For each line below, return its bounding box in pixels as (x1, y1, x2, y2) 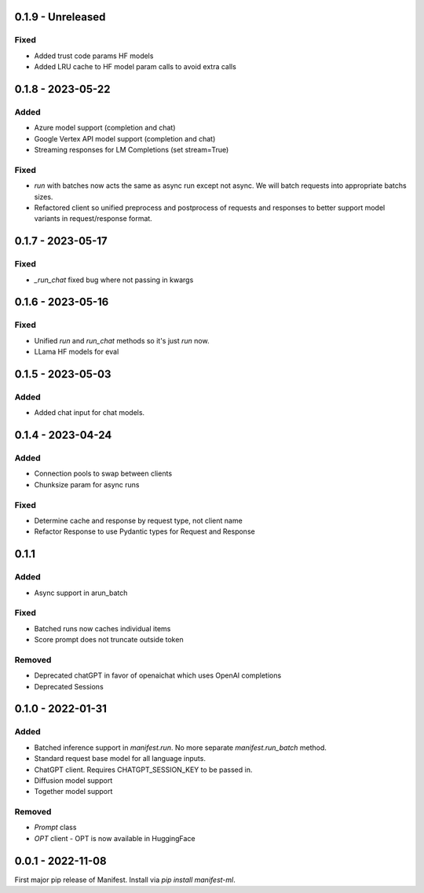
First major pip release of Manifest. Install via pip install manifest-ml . (14, 875, 236, 884)
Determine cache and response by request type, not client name (34, 516, 243, 525)
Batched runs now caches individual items (34, 623, 171, 633)
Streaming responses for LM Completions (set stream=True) (34, 145, 229, 155)
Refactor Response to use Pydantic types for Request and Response (34, 527, 255, 536)
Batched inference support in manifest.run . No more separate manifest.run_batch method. (34, 743, 327, 752)
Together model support (34, 787, 113, 796)
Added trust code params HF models (34, 51, 154, 61)
